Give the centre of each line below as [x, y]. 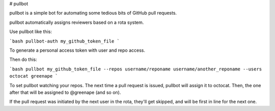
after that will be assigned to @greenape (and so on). [65, 92]
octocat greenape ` [34, 76]
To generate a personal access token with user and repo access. [77, 50]
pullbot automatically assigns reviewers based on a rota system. [77, 22]
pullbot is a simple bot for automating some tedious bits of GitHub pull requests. [93, 13]
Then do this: [23, 60]
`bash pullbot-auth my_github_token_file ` [64, 41]
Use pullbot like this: [31, 32]
